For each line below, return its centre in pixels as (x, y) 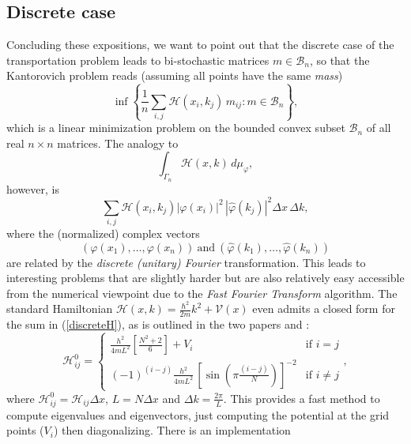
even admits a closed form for (324, 309)
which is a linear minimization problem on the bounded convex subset (176, 128)
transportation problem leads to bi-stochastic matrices (138, 60)
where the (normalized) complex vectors (103, 233)
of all (379, 128)
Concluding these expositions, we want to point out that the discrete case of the (200, 45)
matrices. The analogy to (118, 143)
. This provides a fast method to (302, 398)
